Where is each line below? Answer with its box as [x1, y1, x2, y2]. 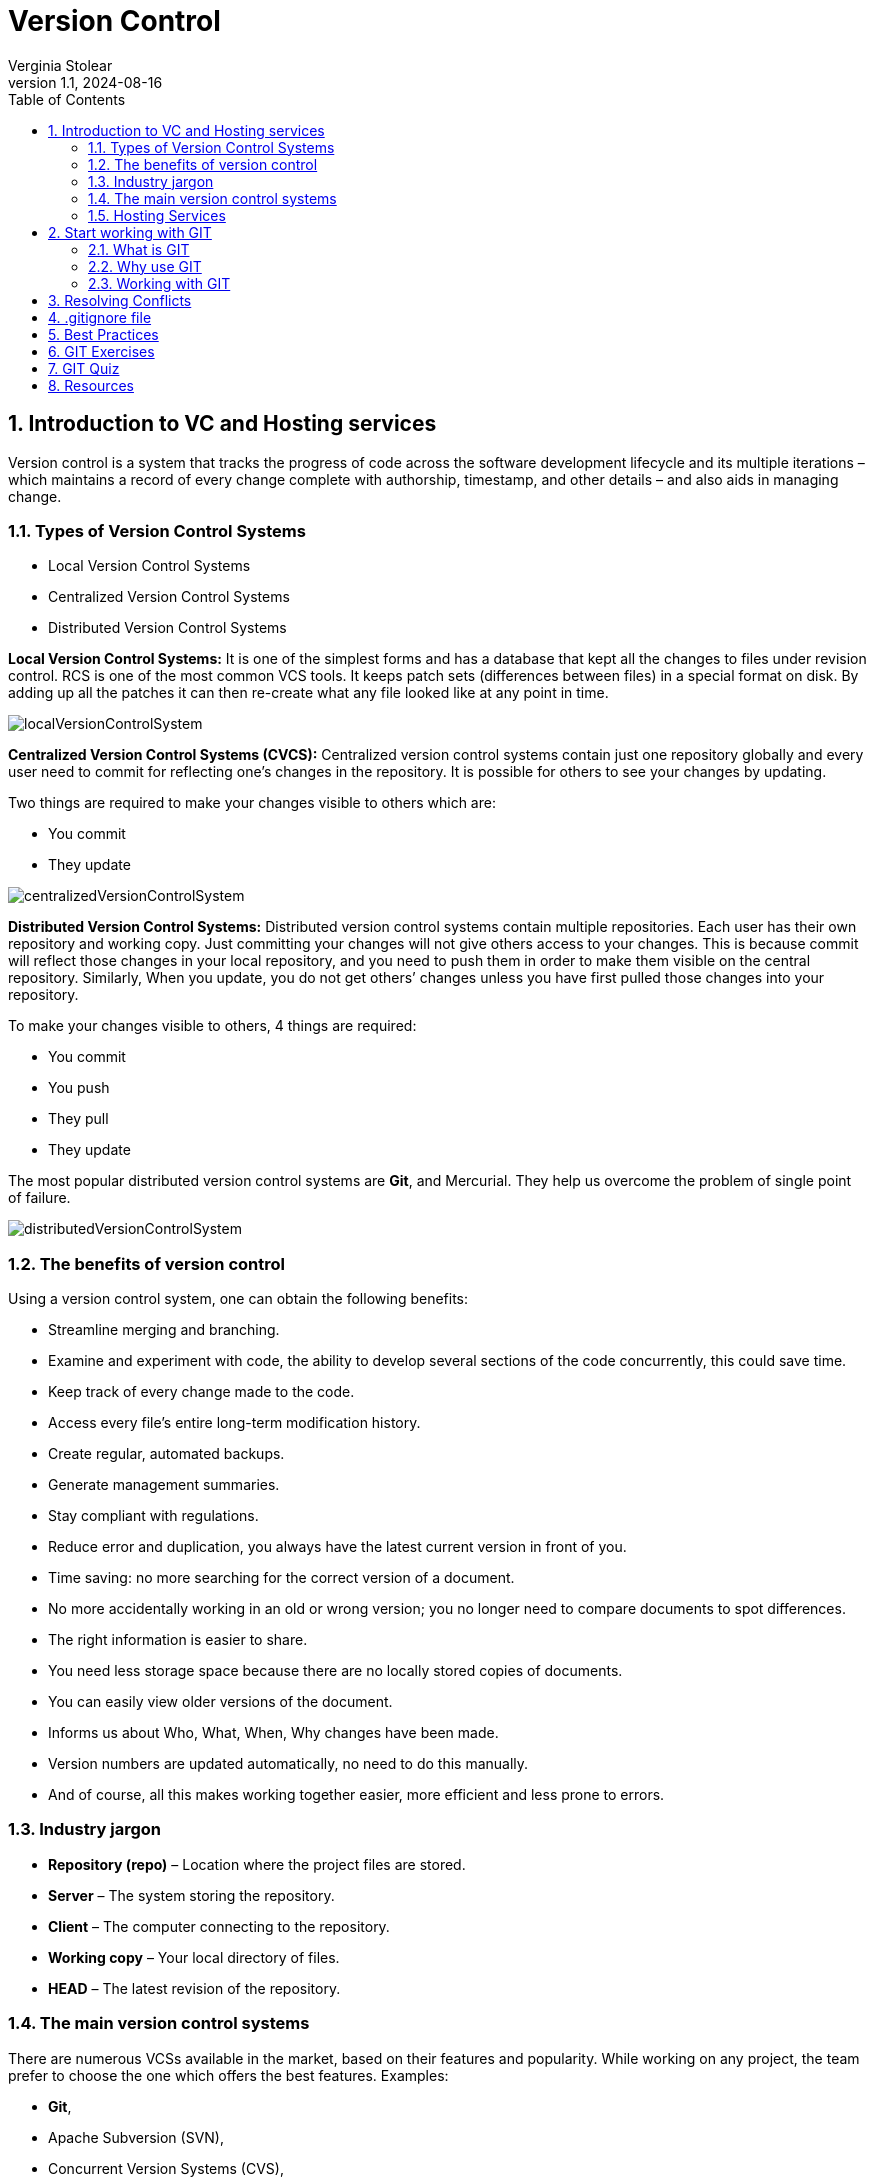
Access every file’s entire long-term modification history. [48, 1414, 421, 1432]
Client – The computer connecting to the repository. [48, 1917, 390, 1935]
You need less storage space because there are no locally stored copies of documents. [48, 1662, 623, 1680]
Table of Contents [8, 90, 126, 108]
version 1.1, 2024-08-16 [8, 73, 163, 91]
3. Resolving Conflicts [48, 291, 192, 309]
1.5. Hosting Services [88, 206, 226, 224]
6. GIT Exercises [48, 342, 155, 360]
